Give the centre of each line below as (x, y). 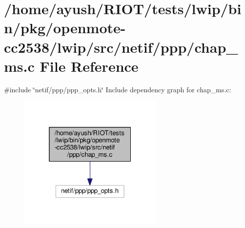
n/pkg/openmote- (65, 28)
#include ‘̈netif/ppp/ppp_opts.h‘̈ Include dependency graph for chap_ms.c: (118, 89)
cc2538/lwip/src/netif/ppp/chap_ (121, 47)
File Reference (89, 66)
